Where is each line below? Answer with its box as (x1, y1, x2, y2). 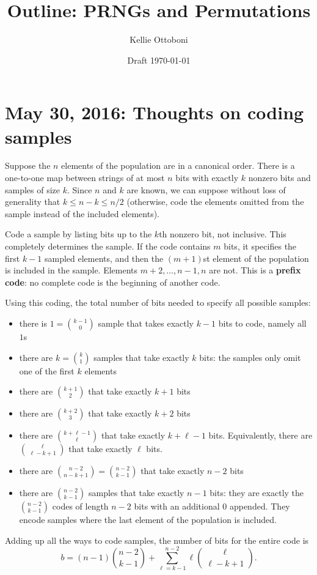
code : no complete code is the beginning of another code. (5, 275, 220, 288)
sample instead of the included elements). (5, 207, 159, 220)
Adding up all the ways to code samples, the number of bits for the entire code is (5, 533, 309, 546)
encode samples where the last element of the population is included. (19, 513, 277, 526)
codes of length (52, 500, 109, 513)
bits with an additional (134, 500, 220, 513)
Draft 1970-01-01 (127, 53, 191, 66)
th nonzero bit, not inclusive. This (159, 228, 286, 240)
